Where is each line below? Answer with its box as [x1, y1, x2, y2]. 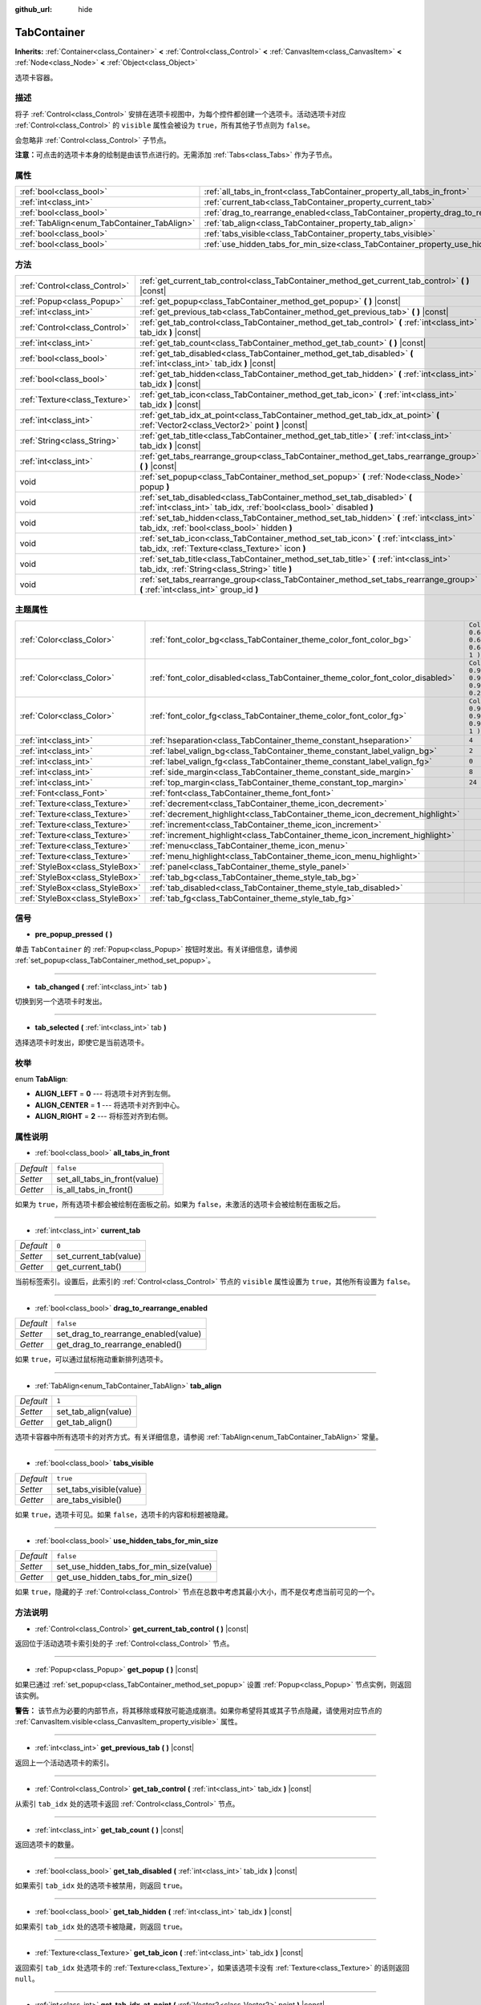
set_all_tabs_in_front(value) [56, 1173, 160, 1185]
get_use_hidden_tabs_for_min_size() [56, 1572, 193, 1583]
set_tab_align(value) [56, 1406, 132, 1417]
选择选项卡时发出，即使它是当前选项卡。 [14, 1037, 148, 1047]
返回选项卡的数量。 [14, 1840, 79, 1849]
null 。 [14, 1974, 39, 1984]
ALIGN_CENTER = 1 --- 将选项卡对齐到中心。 [34, 1100, 184, 1110]
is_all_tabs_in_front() [56, 1184, 134, 1195]
